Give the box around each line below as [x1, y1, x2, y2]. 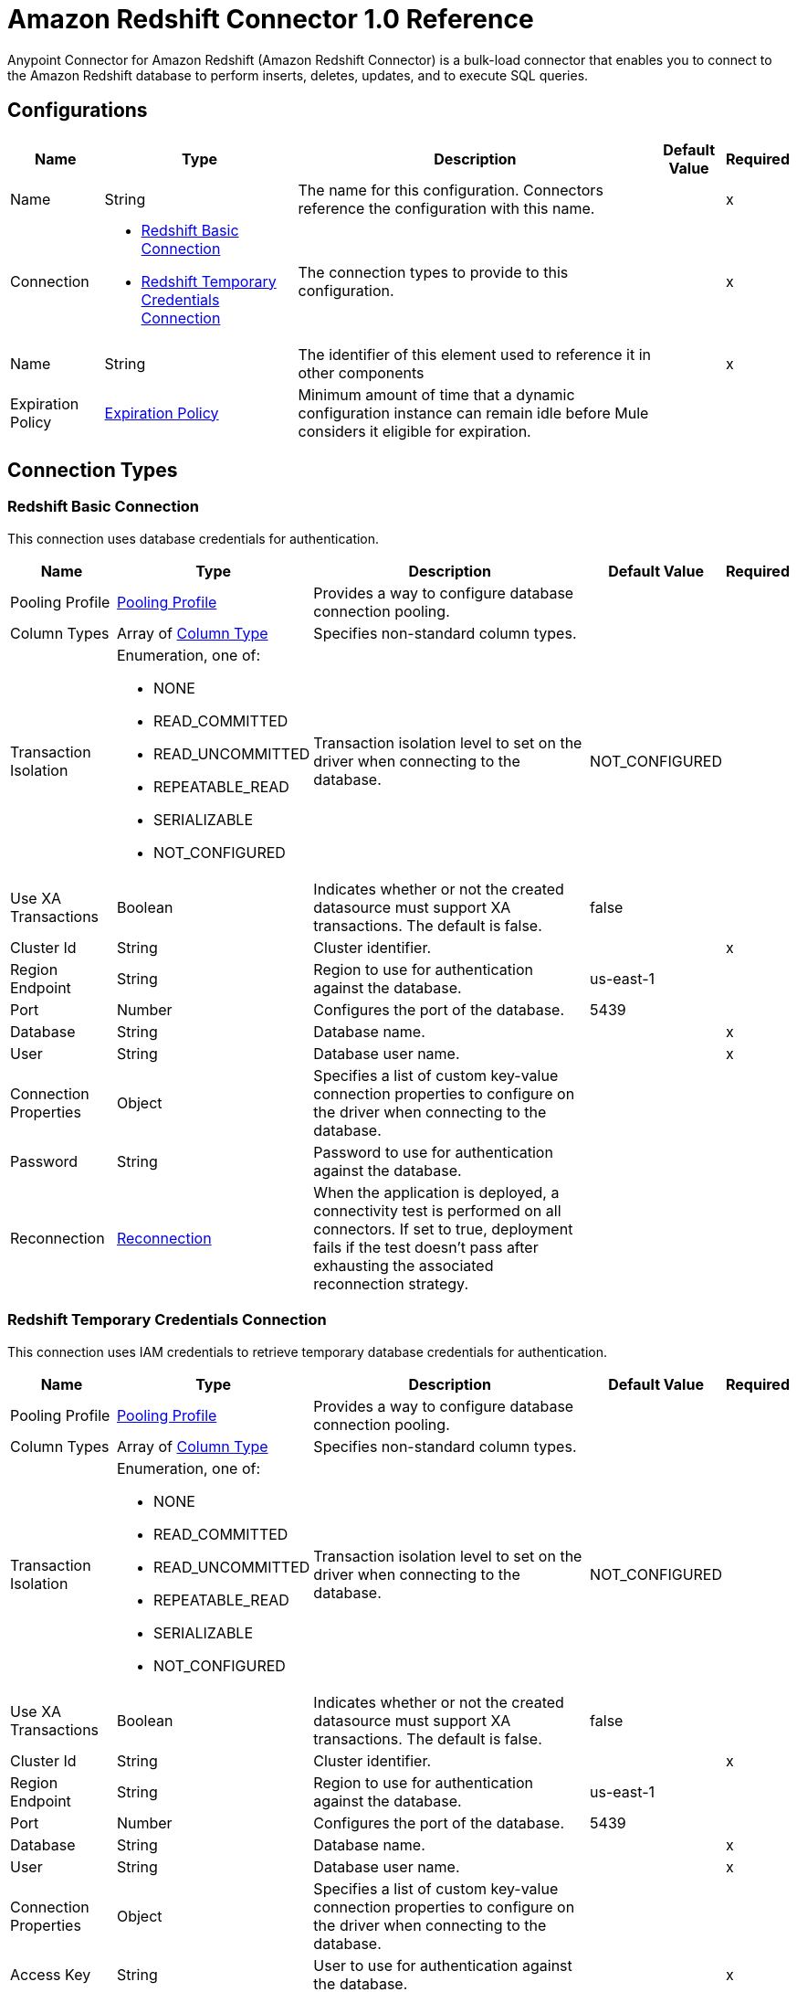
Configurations [7, 99, 148, 122]
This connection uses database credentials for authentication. [7, 530, 380, 546]
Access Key [10, 1965, 91, 1984]
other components [298, 363, 425, 382]
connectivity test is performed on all [313, 1201, 561, 1220]
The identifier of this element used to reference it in [298, 344, 651, 364]
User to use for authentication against [313, 1955, 572, 1975]
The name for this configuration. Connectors [298, 180, 603, 199]
